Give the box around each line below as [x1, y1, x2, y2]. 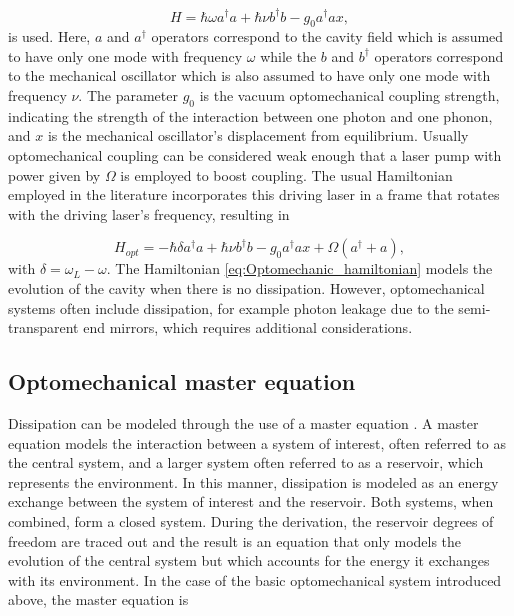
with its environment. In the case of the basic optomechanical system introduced [8, 569, 502, 590]
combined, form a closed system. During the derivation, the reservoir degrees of [8, 510, 494, 531]
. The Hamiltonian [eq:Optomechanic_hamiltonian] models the [106, 258, 493, 279]
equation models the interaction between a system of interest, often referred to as [8, 432, 506, 453]
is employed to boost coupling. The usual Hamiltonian [120, 164, 453, 185]
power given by [8, 164, 101, 185]
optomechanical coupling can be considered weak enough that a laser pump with [8, 145, 502, 166]
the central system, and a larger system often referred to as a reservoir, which [8, 452, 484, 473]
